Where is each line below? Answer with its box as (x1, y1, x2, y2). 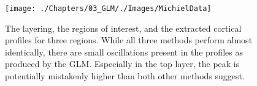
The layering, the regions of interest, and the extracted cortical (5, 21, 242, 34)
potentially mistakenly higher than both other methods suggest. (5, 70, 245, 82)
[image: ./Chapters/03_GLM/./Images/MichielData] (5, 4, 212, 13)
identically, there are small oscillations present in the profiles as (5, 45, 243, 58)
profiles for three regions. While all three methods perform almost (5, 34, 253, 46)
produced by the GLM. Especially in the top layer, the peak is (5, 57, 240, 70)
